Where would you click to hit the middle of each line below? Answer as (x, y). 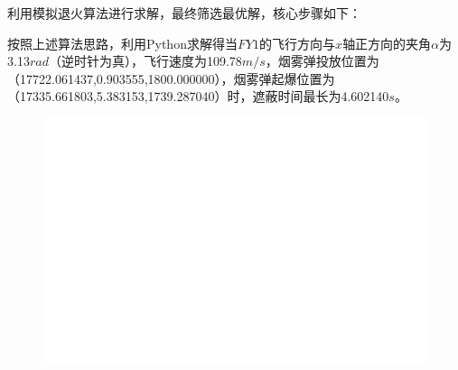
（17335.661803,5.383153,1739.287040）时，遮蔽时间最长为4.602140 (198, 96)
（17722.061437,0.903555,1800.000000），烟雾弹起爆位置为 (171, 78)
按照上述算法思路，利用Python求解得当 (122, 43)
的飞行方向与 (298, 43)
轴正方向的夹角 (387, 43)
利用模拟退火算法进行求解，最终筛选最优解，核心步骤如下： (184, 13)
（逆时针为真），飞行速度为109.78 (145, 61)
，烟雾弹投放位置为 (322, 61)
